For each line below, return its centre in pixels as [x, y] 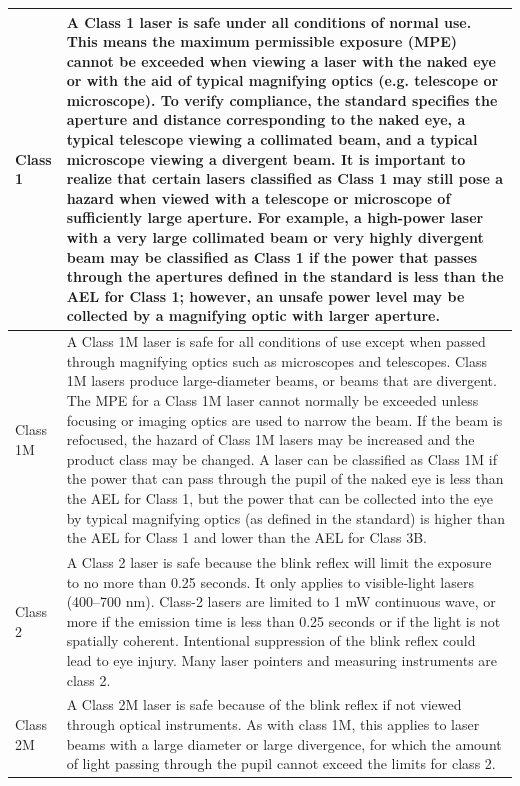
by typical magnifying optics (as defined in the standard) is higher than [285, 517]
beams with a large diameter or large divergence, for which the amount [284, 743]
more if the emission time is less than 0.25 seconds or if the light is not [283, 620]
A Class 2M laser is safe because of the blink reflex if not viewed [264, 704]
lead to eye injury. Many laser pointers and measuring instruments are [282, 660]
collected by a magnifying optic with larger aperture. [253, 315]
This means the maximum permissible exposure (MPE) [262, 41]
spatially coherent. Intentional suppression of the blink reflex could [271, 640]
